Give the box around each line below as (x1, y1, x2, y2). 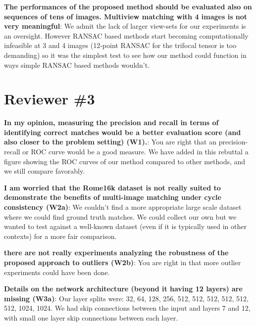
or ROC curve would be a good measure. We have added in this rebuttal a (22, 146, 249, 157)
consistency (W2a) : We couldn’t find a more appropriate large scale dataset (4, 202, 242, 212)
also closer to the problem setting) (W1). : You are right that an (4, 137, 216, 147)
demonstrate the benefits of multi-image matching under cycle (4, 192, 221, 202)
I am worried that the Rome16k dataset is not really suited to (4, 182, 221, 192)
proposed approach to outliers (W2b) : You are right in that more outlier (4, 257, 241, 267)
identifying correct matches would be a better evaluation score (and (4, 127, 241, 137)
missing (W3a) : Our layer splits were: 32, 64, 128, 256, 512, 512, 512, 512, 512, (4, 293, 249, 303)
